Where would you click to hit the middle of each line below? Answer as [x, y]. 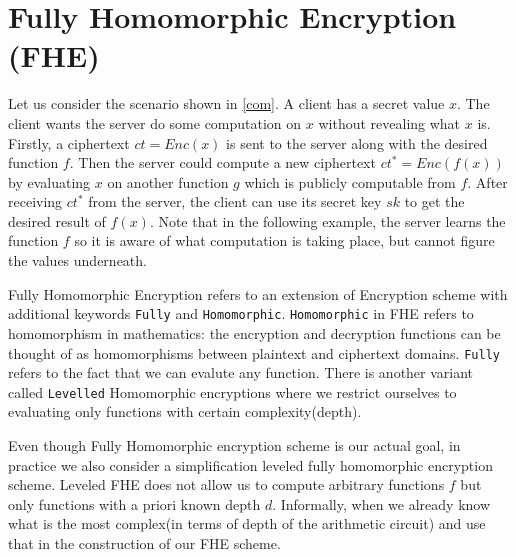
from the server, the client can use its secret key [235, 201]
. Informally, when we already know [381, 503]
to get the [434, 201]
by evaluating [49, 181]
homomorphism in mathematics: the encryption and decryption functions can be [254, 332]
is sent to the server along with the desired [357, 142]
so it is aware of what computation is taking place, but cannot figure [284, 240]
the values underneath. [77, 260]
